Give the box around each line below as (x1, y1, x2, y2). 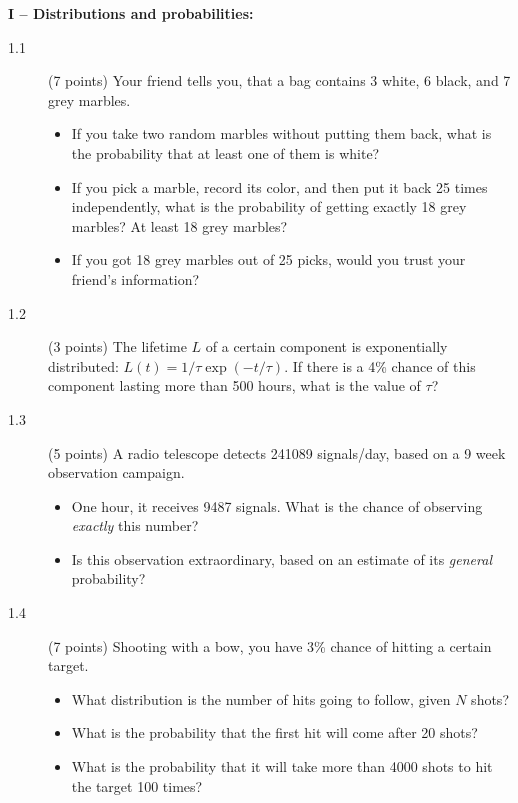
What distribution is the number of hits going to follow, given (71, 688, 451, 709)
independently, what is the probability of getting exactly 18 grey (71, 196, 467, 217)
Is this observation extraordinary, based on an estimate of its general (71, 548, 492, 569)
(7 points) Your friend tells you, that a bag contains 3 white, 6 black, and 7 (48, 70, 511, 91)
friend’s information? (71, 268, 200, 289)
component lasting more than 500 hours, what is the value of (48, 375, 421, 396)
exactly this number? (71, 515, 199, 536)
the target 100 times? (71, 775, 203, 796)
